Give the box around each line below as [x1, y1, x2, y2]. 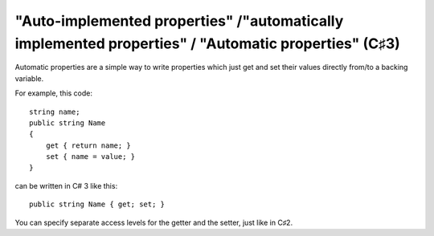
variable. [14, 73, 44, 83]
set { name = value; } [45, 153, 136, 161]
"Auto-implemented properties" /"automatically [14, 12, 344, 30]
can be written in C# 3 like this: [14, 181, 118, 190]
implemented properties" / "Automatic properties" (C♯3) [14, 35, 401, 52]
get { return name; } [45, 140, 132, 150]
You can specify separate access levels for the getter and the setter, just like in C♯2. [14, 218, 293, 227]
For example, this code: [14, 88, 92, 98]
